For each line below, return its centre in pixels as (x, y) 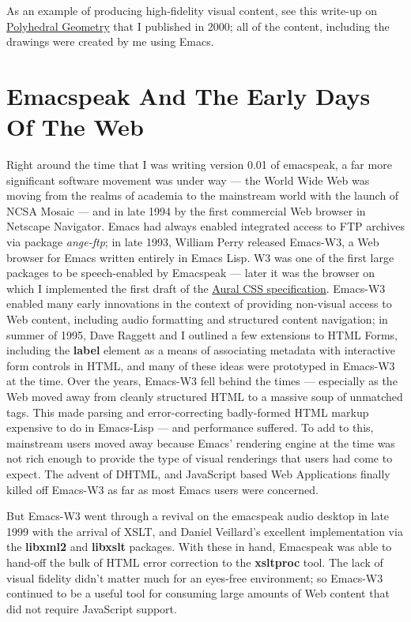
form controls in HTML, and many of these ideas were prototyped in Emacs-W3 (201, 365)
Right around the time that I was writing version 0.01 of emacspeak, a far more (199, 165)
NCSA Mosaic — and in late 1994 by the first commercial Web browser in (186, 210)
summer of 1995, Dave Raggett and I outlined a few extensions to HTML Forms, (202, 334)
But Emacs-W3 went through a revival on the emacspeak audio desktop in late (198, 516)
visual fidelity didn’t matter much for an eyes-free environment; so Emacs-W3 (195, 577)
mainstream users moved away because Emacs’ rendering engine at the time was (201, 442)
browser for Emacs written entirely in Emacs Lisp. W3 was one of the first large (200, 257)
